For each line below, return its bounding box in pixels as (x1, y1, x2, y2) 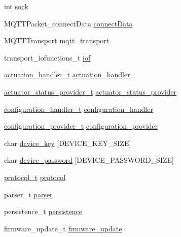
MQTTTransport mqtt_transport (4, 35, 110, 46)
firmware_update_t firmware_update (4, 223, 122, 233)
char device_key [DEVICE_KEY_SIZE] (4, 137, 131, 148)
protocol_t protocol (4, 171, 66, 182)
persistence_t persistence (4, 206, 82, 217)
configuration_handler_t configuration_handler (4, 103, 153, 114)
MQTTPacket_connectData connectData (4, 18, 133, 28)
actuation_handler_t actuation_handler (4, 69, 130, 80)
